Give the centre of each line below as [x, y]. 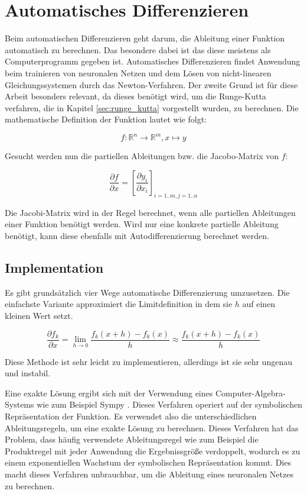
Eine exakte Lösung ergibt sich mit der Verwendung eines [109, 393]
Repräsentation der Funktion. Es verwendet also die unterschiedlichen [131, 416]
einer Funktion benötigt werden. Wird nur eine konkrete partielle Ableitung [142, 224]
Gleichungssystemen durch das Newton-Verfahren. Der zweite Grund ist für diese [151, 84]
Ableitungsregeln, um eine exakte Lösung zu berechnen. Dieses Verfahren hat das [152, 427]
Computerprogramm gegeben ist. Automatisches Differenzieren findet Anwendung [153, 61]
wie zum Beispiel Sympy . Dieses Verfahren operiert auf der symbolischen [169, 404]
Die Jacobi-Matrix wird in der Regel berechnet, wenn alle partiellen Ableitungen [150, 212]
